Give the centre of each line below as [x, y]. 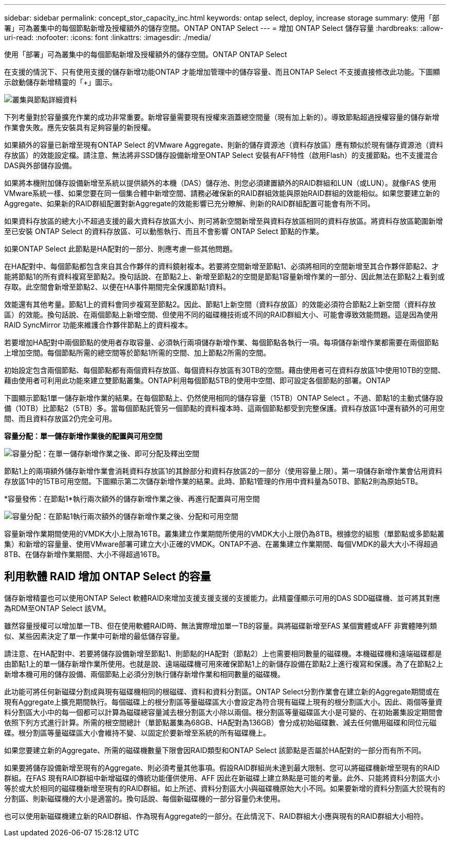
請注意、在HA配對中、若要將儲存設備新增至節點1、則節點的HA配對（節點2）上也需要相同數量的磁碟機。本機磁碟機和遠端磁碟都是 [223, 653]
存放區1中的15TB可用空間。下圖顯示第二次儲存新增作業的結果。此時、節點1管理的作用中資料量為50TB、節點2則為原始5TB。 [213, 481]
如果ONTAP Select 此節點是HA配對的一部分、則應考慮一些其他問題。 [120, 249]
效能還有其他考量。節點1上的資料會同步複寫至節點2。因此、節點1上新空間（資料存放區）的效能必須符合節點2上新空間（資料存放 [220, 304]
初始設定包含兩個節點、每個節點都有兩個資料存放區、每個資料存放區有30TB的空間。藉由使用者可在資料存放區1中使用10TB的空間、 [225, 370]
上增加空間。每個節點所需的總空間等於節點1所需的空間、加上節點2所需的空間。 [137, 353]
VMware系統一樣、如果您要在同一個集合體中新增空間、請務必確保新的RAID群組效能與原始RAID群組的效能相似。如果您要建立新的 [222, 193]
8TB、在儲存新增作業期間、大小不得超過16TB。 [84, 554]
